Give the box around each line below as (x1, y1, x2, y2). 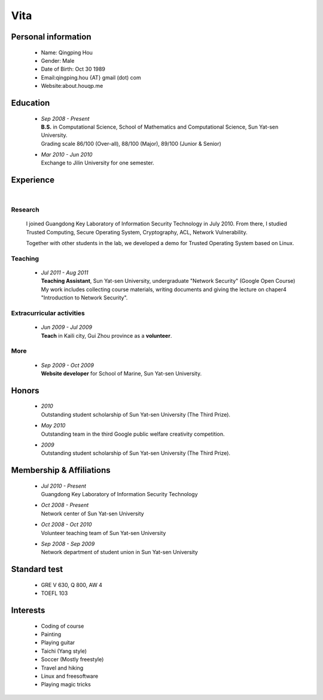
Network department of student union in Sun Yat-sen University (41, 549, 199, 556)
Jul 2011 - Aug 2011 (41, 269, 89, 276)
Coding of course (41, 622, 84, 629)
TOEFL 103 (41, 589, 68, 597)
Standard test (11, 564, 63, 574)
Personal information (11, 32, 92, 42)
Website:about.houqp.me (41, 82, 103, 90)
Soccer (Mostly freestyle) (41, 656, 104, 663)
